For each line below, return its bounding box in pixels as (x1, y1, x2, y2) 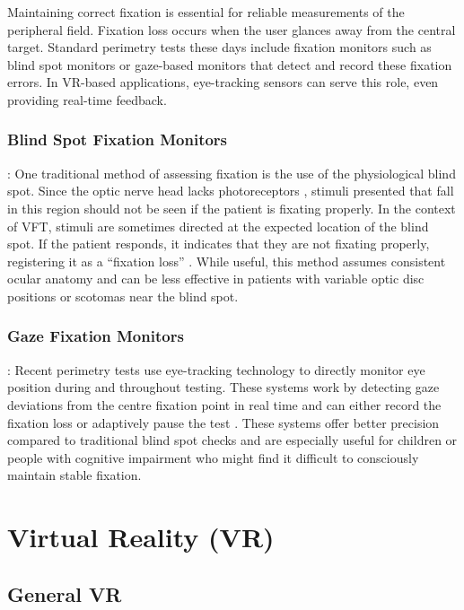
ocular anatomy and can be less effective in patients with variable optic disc (7, 269, 425, 288)
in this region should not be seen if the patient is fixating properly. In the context (7, 198, 456, 217)
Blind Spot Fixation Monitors (7, 128, 228, 151)
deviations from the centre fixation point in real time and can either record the (7, 395, 442, 414)
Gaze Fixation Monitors (7, 325, 184, 347)
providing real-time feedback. (7, 90, 167, 109)
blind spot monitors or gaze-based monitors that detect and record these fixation (7, 55, 452, 74)
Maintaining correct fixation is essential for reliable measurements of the (7, 3, 405, 21)
